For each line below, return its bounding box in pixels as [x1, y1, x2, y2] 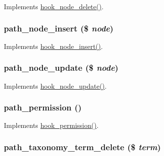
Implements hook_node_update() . [4, 80, 107, 91]
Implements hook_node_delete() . [4, 1, 104, 11]
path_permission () [4, 101, 82, 113]
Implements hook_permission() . [4, 120, 99, 130]
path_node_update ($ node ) [4, 62, 119, 74]
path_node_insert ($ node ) [4, 22, 114, 34]
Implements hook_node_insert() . [4, 41, 103, 51]
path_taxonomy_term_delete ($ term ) [4, 140, 161, 153]
